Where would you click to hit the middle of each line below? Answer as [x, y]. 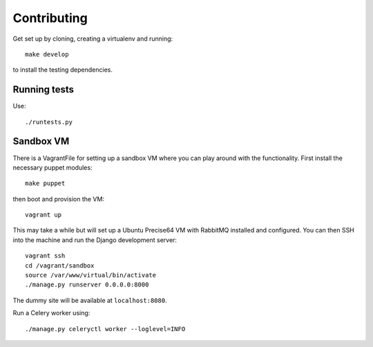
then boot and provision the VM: [59, 199]
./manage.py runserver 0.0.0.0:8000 [87, 285]
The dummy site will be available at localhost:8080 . [90, 300]
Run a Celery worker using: [51, 313]
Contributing [50, 18]
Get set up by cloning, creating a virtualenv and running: [93, 39]
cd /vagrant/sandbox [60, 265]
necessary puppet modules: [52, 167]
